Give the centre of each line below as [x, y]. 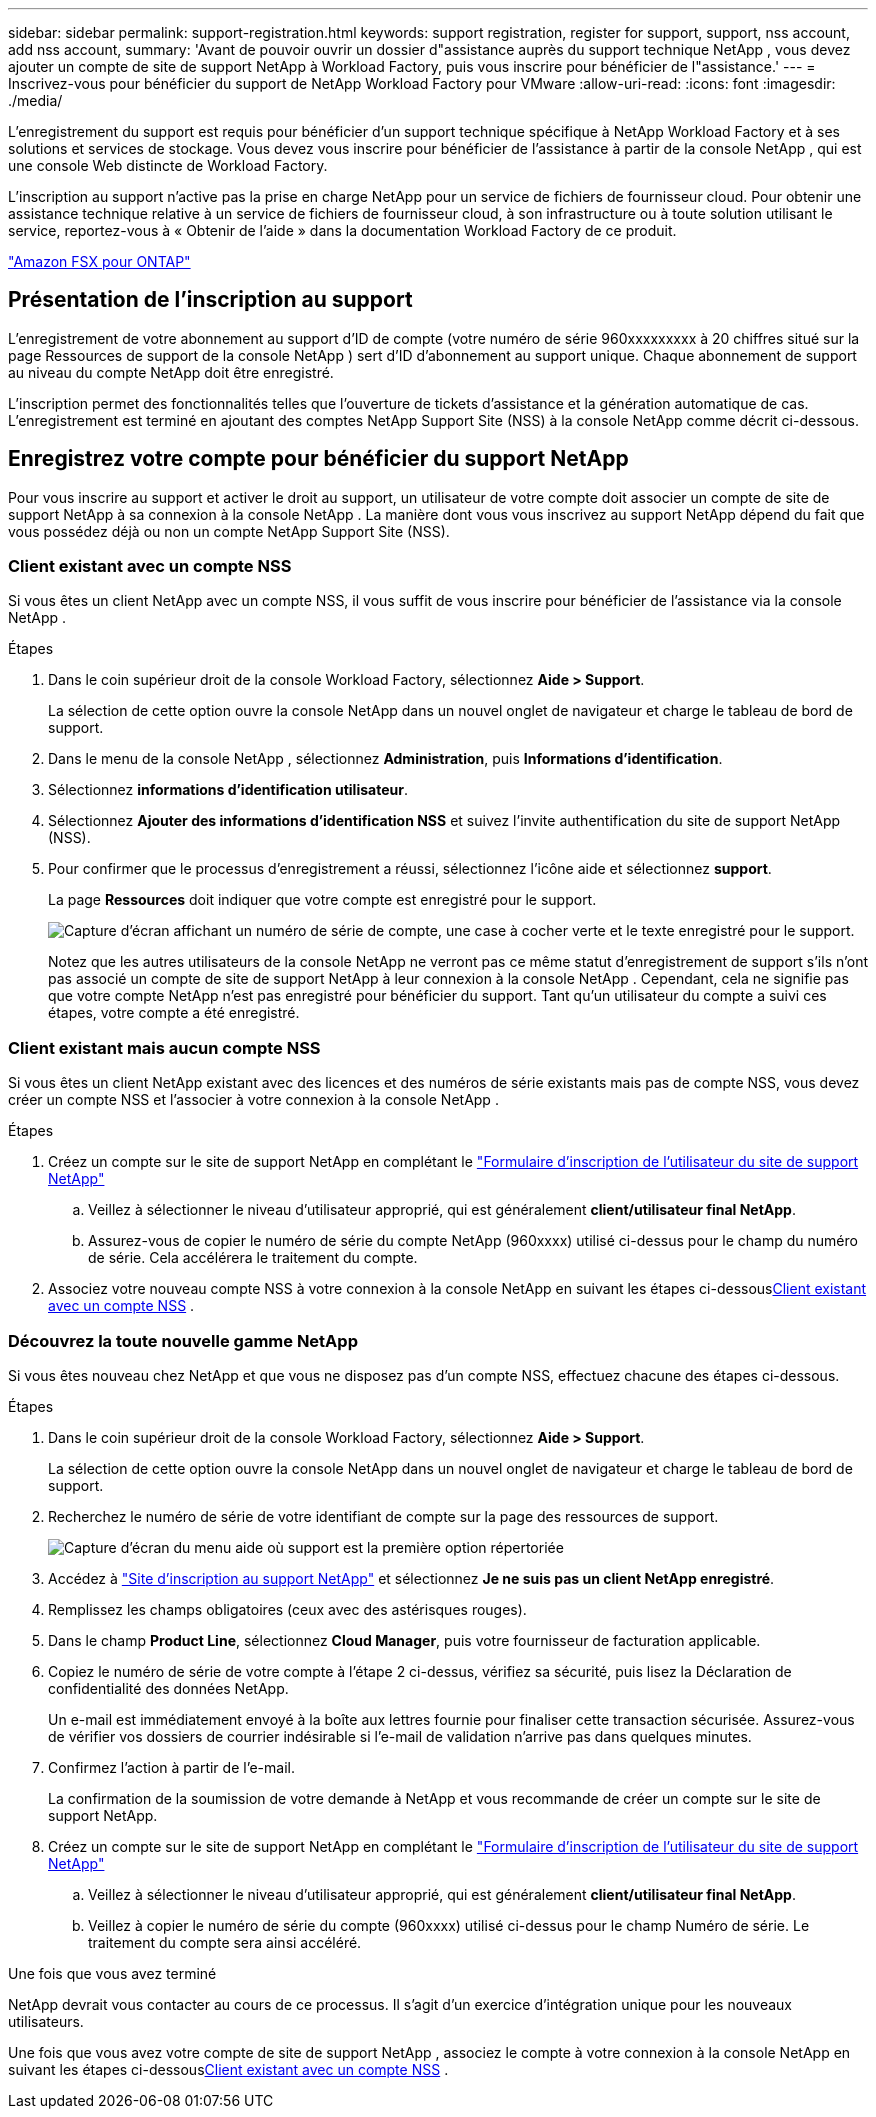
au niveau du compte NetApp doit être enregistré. [171, 372]
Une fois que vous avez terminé [112, 1973]
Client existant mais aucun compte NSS [164, 1047]
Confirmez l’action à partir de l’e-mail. [171, 1767]
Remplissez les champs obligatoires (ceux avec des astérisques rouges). [287, 1609]
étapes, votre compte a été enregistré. [174, 1013]
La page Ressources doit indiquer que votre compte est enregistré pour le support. [322, 900]
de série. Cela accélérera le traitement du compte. [253, 1258]
